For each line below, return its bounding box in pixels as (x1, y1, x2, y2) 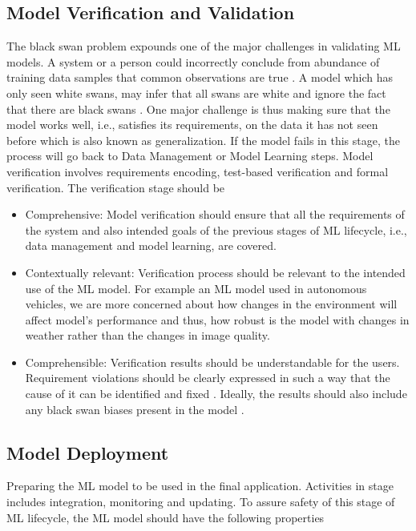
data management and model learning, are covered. (25, 237, 277, 254)
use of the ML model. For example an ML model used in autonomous (25, 280, 367, 296)
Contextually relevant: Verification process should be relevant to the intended (25, 263, 406, 280)
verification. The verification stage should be (6, 179, 225, 195)
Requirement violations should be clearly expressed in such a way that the (25, 369, 390, 386)
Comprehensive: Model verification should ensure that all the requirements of (25, 206, 405, 223)
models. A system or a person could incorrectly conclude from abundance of (6, 53, 380, 70)
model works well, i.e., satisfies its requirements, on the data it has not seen (6, 116, 378, 133)
